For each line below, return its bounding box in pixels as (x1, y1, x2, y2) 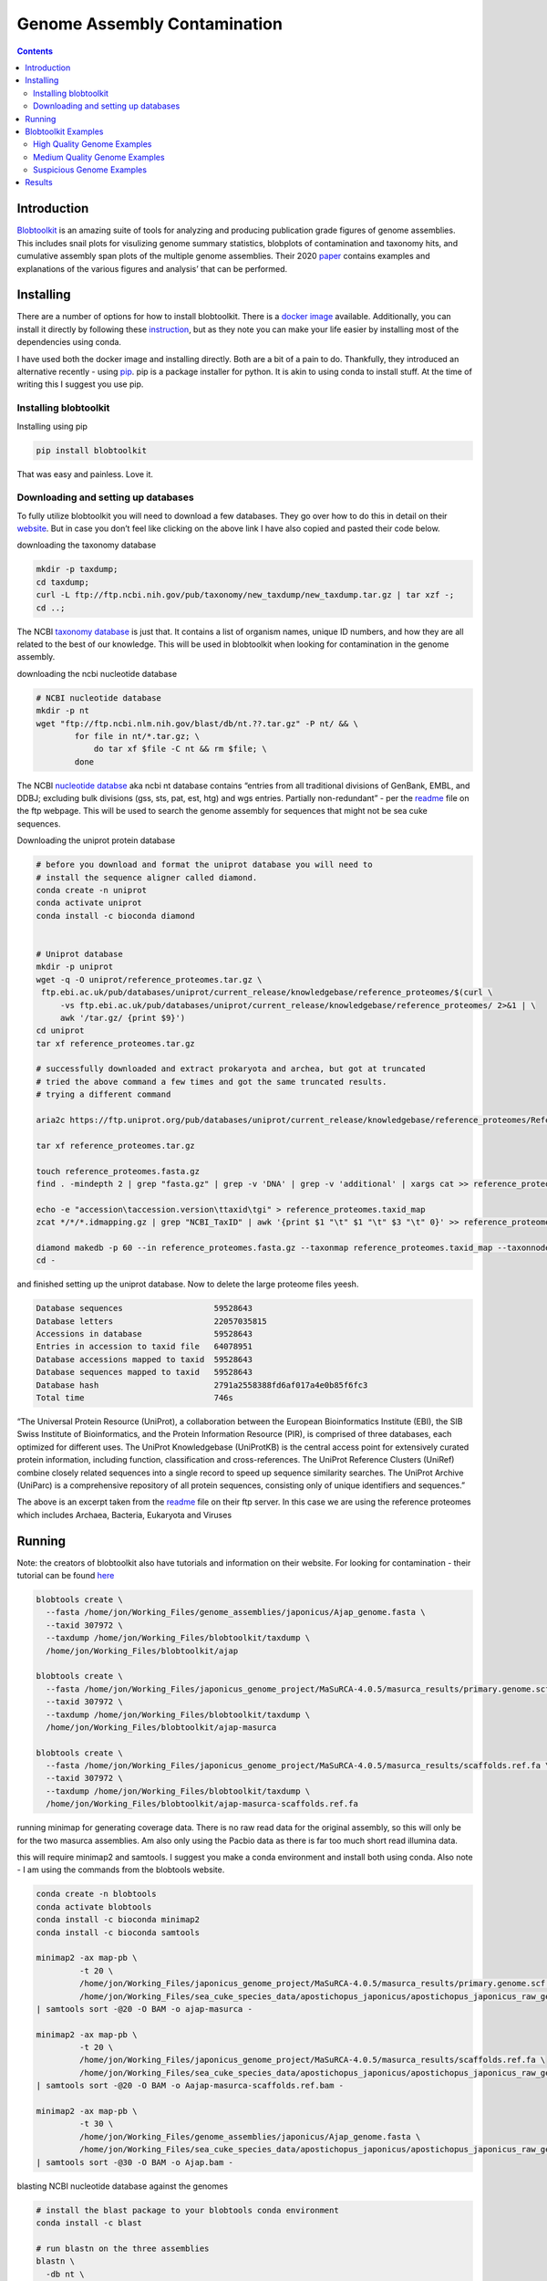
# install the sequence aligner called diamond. (36, 872, 258, 882)
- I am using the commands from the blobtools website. (16, 1864, 225, 1875)
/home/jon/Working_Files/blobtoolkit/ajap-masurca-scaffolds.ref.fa (46, 1798, 359, 1809)
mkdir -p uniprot (36, 962, 114, 972)
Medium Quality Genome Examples (33, 151, 165, 162)
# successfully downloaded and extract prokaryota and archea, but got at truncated (36, 1064, 426, 1074)
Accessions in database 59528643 (36, 1328, 253, 1339)
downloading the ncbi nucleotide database (16, 668, 178, 679)
